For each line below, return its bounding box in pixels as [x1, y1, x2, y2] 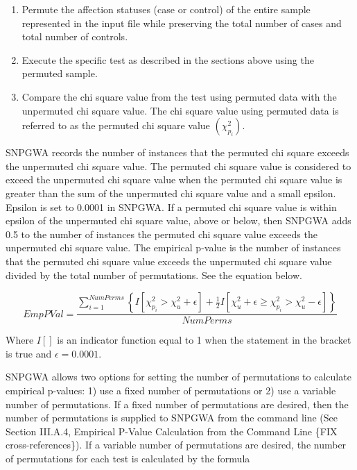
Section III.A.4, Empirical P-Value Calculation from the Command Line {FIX [6, 423, 338, 438]
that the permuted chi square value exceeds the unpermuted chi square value [6, 253, 332, 268]
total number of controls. [21, 29, 128, 44]
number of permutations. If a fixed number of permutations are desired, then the [6, 396, 349, 411]
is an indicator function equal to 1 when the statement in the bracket [57, 333, 351, 347]
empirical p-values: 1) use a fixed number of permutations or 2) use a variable [6, 383, 336, 397]
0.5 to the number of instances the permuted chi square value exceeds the [6, 226, 317, 241]
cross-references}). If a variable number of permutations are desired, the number [6, 437, 347, 452]
